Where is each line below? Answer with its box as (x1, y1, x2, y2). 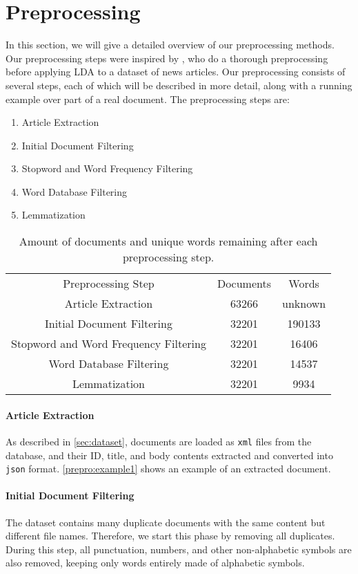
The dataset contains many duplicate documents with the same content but (6, 515, 326, 529)
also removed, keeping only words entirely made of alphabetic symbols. (6, 555, 305, 570)
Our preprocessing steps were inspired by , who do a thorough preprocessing (6, 50, 328, 65)
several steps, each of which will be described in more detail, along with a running (6, 77, 352, 92)
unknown (282, 295, 326, 312)
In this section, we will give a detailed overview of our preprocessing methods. (6, 37, 335, 52)
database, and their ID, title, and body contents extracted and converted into (6, 447, 333, 462)
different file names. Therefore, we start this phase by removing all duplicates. (6, 528, 335, 543)
